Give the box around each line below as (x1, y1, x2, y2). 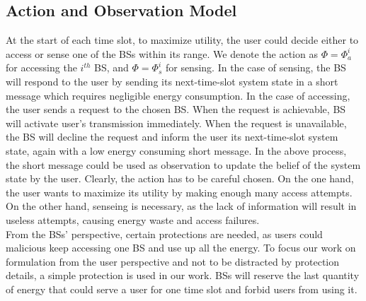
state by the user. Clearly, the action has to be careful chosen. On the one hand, (6, 171, 354, 186)
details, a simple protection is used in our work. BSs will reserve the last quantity (6, 268, 360, 283)
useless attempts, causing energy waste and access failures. (6, 212, 260, 227)
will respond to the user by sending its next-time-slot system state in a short (6, 73, 338, 88)
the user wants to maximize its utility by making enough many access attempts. (6, 184, 353, 199)
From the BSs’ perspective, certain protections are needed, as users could (6, 226, 323, 241)
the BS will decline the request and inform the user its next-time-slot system (6, 129, 338, 144)
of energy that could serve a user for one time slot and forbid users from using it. (6, 281, 358, 296)
